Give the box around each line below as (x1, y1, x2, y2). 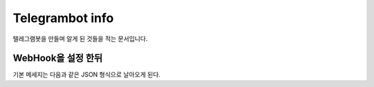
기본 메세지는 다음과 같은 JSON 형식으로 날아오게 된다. (12, 70, 161, 79)
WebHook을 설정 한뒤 (12, 52, 103, 64)
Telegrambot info (12, 10, 114, 26)
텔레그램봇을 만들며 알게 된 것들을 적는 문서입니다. (12, 35, 148, 43)
